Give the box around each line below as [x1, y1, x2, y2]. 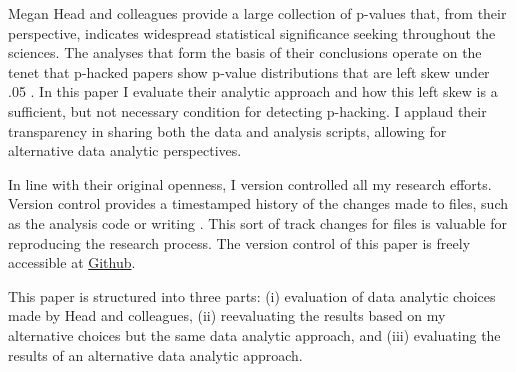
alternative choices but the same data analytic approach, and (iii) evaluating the [8, 324, 501, 345]
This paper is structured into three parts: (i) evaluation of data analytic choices [8, 285, 496, 306]
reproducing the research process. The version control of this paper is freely [8, 232, 471, 253]
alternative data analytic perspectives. [8, 140, 242, 161]
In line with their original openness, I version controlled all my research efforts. [8, 173, 492, 194]
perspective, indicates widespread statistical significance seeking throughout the [8, 22, 496, 43]
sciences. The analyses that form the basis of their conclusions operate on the [8, 42, 482, 63]
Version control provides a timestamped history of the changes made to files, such [8, 193, 508, 214]
